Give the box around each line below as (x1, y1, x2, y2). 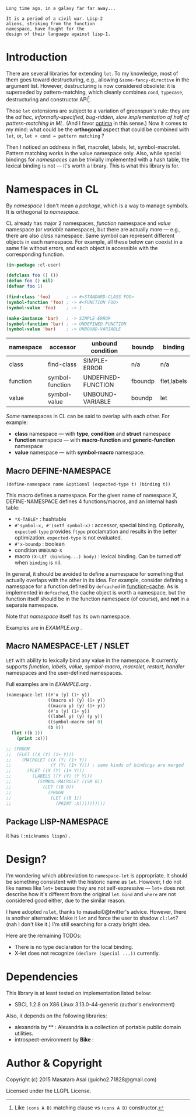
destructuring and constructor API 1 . (6, 94, 92, 103)
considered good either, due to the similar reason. (6, 897, 126, 904)
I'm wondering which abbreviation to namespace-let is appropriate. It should (6, 872, 188, 879)
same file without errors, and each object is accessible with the (6, 244, 158, 251)
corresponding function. (6, 251, 64, 258)
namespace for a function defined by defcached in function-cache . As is (6, 583, 179, 590)
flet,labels (160, 377, 187, 385)
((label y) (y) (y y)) (47, 713, 103, 720)
